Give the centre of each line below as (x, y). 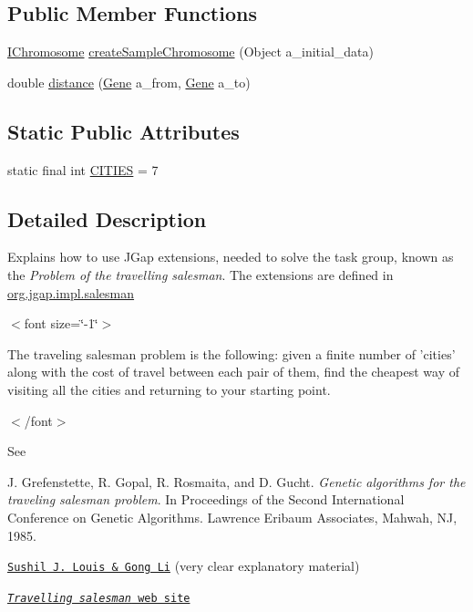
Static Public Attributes (123, 131)
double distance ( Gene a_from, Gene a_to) (129, 82)
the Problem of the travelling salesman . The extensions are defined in (201, 274)
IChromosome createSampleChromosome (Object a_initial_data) (191, 52)
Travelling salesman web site (99, 598)
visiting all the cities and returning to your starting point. (169, 389)
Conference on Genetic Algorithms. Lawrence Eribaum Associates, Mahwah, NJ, (232, 517)
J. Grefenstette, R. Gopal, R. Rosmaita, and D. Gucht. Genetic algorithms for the (236, 481)
